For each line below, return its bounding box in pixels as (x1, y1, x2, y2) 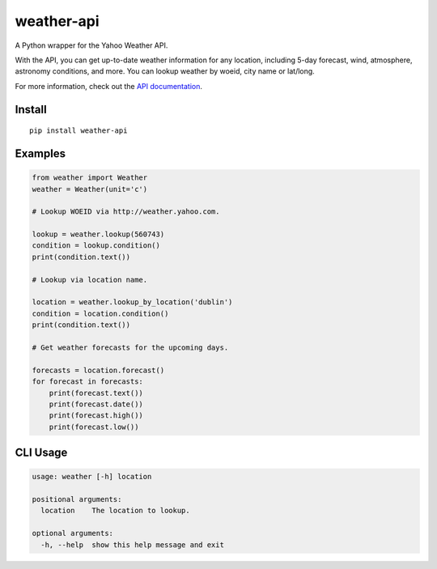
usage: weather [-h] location (32, 472, 152, 482)
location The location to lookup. (40, 506, 190, 516)
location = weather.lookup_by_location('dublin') (32, 298, 233, 307)
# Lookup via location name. (32, 275, 148, 284)
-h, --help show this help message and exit (40, 540, 224, 550)
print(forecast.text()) (49, 389, 143, 397)
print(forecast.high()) (49, 411, 143, 420)
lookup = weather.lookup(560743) (32, 230, 165, 239)
